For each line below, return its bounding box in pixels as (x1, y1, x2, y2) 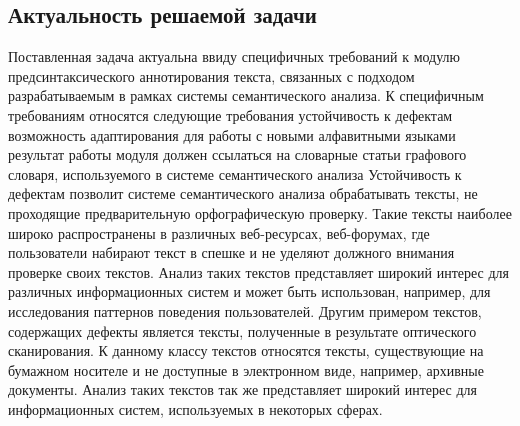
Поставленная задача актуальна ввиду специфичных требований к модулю (8, 46, 461, 67)
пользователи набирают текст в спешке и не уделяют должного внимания (8, 242, 455, 263)
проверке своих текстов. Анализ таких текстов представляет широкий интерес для (8, 261, 510, 282)
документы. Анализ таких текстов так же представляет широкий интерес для (8, 379, 478, 400)
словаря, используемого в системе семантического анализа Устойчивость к (8, 163, 462, 184)
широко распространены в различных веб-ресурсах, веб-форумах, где (8, 222, 430, 243)
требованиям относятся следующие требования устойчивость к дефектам (8, 104, 453, 125)
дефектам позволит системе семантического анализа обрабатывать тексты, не (8, 183, 478, 204)
